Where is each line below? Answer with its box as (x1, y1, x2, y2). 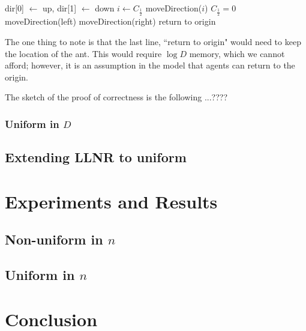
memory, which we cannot (189, 47, 285, 59)
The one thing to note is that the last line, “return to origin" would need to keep (5, 35, 301, 48)
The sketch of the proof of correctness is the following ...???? (5, 91, 227, 103)
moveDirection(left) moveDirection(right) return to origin (5, 15, 216, 28)
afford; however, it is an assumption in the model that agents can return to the (5, 59, 295, 71)
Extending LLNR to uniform (5, 148, 187, 166)
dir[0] (5, 2, 24, 14)
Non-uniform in (5, 230, 103, 249)
